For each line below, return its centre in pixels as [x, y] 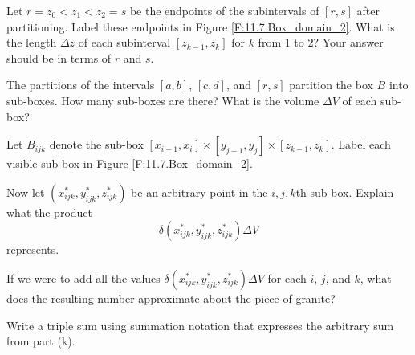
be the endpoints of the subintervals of [224, 10]
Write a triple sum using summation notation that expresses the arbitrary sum [200, 325]
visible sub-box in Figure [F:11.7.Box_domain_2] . [130, 163]
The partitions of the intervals [81, 85]
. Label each [361, 144]
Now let [26, 192]
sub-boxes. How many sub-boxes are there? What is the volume [163, 100]
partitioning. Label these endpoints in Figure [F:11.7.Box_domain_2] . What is [201, 26]
